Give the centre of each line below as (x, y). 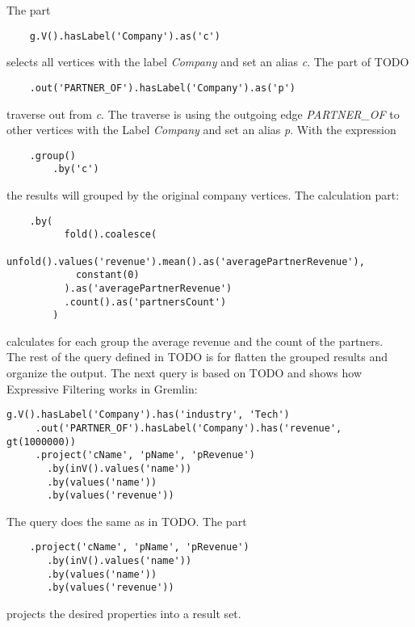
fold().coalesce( (111, 235)
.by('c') (76, 169)
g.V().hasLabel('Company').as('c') (125, 36)
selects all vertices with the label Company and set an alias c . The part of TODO (208, 62)
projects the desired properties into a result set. (124, 614)
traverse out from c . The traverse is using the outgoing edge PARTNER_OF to (203, 114)
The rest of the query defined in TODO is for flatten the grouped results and (197, 357)
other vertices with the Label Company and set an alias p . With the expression (201, 130)
